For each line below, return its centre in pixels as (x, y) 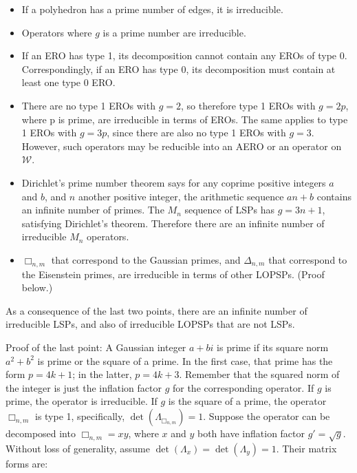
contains (334, 196)
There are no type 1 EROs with (88, 105)
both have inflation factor (251, 433)
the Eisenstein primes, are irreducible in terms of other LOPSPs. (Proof (173, 274)
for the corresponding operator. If (243, 387)
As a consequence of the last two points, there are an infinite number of (156, 310)
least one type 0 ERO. (68, 82)
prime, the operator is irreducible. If (82, 401)
